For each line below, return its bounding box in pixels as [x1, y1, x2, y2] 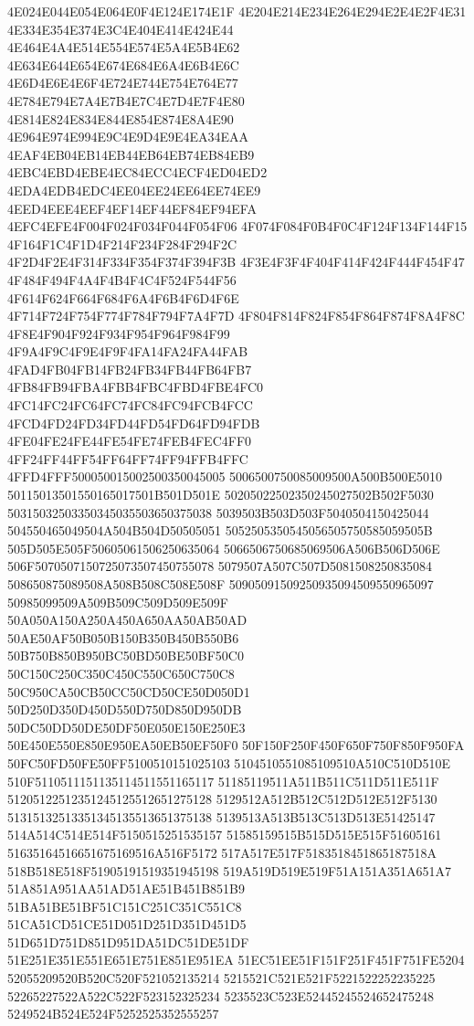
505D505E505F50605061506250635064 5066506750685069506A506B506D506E [7, 538, 440, 557]
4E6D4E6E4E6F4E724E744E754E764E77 [7, 73, 238, 92]
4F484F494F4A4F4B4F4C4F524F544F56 [7, 270, 237, 289]
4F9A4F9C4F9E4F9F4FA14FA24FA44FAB [7, 342, 248, 361]
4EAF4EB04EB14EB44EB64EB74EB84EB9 [7, 144, 255, 164]
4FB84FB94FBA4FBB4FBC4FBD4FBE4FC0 [7, 377, 263, 397]
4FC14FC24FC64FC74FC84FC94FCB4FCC [7, 396, 253, 415]
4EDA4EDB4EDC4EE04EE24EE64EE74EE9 [7, 180, 261, 199]
